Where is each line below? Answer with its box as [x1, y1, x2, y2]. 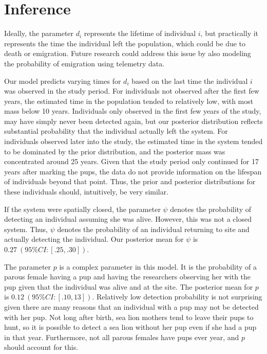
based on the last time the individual [131, 75, 248, 86]
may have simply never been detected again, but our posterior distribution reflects [4, 115, 263, 126]
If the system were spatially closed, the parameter [4, 203, 161, 214]
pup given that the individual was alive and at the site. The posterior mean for [4, 281, 253, 292]
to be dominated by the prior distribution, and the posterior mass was [4, 146, 225, 156]
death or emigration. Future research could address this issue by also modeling [4, 48, 251, 59]
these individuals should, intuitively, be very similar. [4, 186, 169, 197]
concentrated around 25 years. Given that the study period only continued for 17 [4, 156, 259, 167]
